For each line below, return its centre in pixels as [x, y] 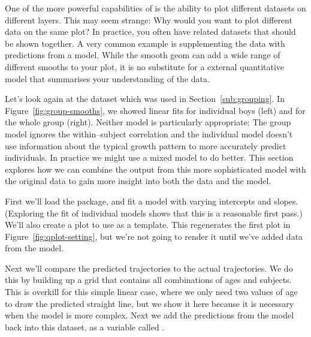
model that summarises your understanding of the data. [107, 78]
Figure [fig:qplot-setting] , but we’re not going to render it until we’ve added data [154, 236]
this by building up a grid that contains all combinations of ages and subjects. [148, 280]
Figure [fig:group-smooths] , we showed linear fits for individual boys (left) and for [155, 110]
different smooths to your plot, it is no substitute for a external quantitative [145, 66]
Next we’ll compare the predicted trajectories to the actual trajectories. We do [149, 268]
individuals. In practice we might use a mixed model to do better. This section [149, 157]
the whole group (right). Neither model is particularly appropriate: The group [148, 122]
